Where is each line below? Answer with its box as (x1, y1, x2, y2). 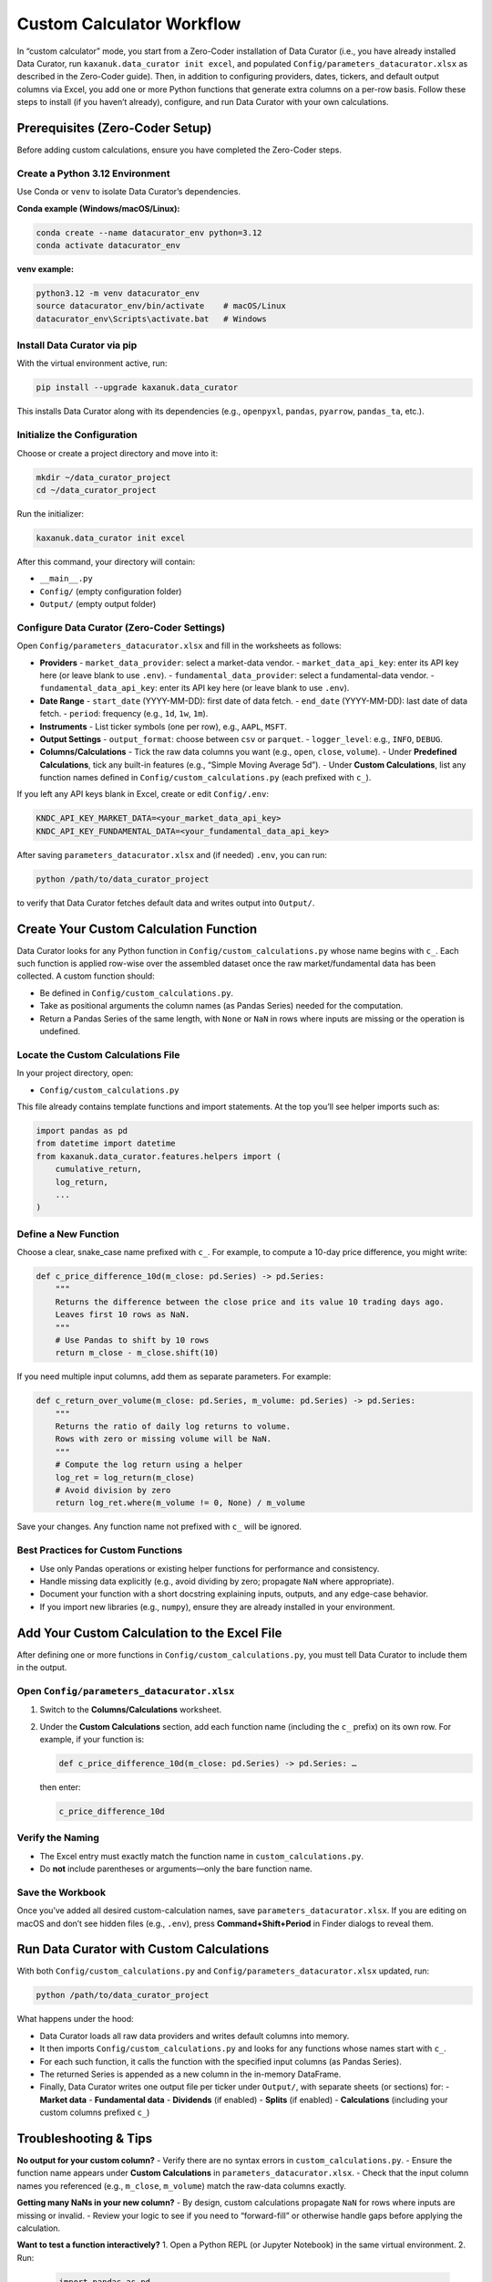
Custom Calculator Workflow (16, 14, 241, 34)
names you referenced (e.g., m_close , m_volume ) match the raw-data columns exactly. (16, 2180, 346, 2191)
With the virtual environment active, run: (16, 358, 168, 369)
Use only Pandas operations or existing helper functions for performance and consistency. (39, 1563, 380, 1574)
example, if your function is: (39, 1733, 145, 1744)
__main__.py (39, 573, 93, 584)
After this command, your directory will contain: (16, 556, 196, 567)
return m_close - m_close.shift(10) (55, 1347, 219, 1358)
